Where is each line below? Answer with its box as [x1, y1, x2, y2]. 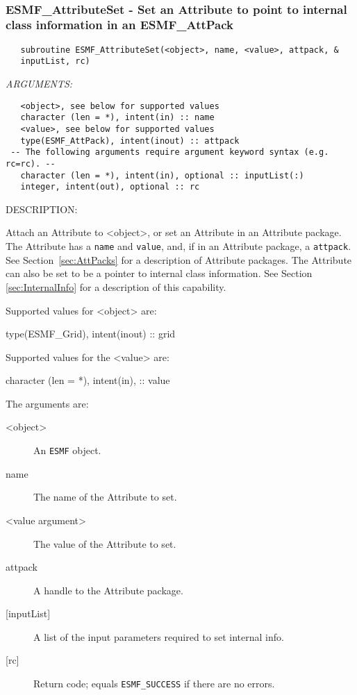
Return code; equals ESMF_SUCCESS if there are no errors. [33, 676, 275, 691]
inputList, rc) [20, 56, 90, 67]
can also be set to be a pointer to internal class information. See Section [6, 266, 313, 280]
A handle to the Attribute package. [33, 583, 183, 597]
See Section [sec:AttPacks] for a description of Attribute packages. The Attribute [6, 252, 352, 267]
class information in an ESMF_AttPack [6, 16, 234, 33]
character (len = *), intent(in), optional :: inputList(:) [20, 170, 304, 181]
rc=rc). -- [6, 158, 56, 169]
